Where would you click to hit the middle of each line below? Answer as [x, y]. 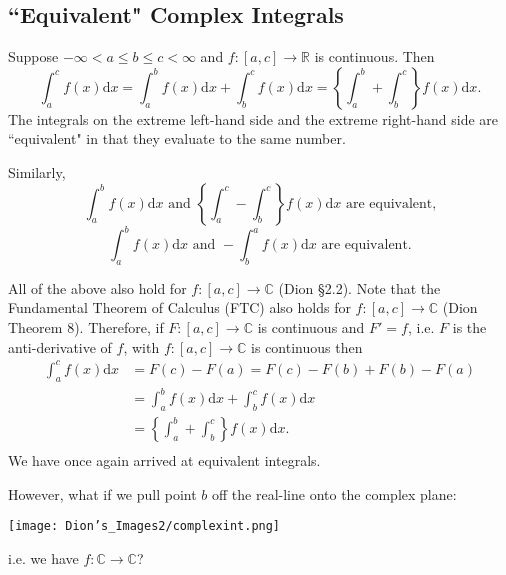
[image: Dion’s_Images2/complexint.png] [144, 526]
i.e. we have [43, 557]
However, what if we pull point [102, 493]
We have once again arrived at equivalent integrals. [164, 459]
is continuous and [311, 327]
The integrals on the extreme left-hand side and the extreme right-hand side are [253, 118]
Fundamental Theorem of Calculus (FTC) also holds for [179, 307]
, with [141, 346]
